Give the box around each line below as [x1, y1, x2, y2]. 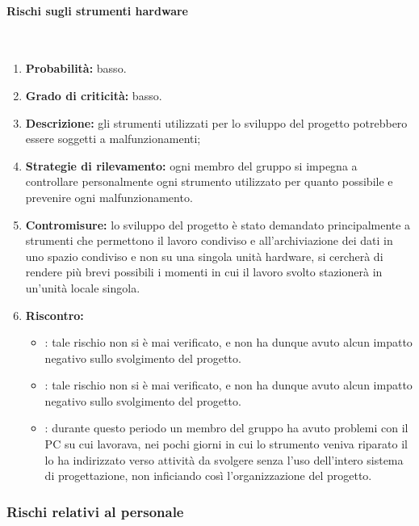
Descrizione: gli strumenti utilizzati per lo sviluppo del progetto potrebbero [25, 114, 408, 131]
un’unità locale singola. [25, 279, 140, 296]
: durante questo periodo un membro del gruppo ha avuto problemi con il [44, 419, 409, 436]
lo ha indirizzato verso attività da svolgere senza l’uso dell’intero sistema [44, 451, 404, 468]
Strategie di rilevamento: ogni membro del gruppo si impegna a [25, 157, 358, 174]
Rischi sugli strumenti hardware [6, 2, 188, 19]
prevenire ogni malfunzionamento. [25, 188, 193, 205]
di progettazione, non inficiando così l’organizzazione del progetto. [44, 467, 372, 484]
